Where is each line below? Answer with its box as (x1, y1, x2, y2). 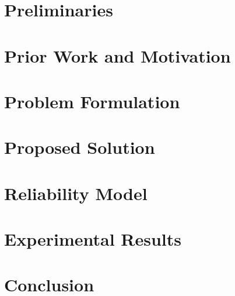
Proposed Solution (4, 135, 155, 159)
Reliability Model (4, 181, 148, 205)
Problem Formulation (4, 89, 180, 113)
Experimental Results (4, 227, 181, 251)
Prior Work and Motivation (4, 43, 231, 67)
